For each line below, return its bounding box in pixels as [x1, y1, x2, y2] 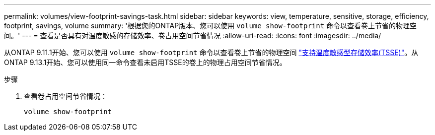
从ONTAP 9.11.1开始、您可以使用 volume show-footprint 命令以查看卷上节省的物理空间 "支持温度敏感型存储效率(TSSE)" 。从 [4, 48, 419, 57]
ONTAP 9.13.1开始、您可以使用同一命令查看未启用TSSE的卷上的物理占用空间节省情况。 [4, 58, 287, 67]
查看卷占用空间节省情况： [24, 92, 107, 100]
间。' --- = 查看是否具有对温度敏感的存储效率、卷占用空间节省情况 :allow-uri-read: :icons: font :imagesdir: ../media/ [4, 31, 381, 40]
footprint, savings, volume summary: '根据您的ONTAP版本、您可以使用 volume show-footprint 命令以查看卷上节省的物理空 [4, 21, 417, 30]
